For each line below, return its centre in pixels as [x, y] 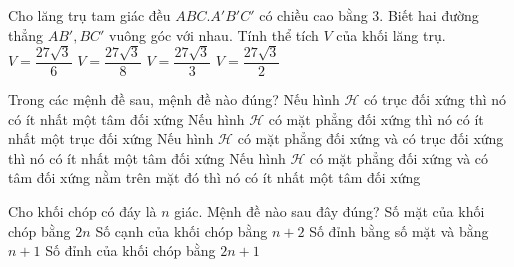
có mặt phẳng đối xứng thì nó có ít [376, 118]
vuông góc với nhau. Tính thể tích [214, 34]
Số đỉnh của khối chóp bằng [130, 250]
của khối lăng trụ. [391, 34]
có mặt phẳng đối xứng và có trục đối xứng [370, 138]
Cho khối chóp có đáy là [82, 211]
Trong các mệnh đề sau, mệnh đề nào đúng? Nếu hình [174, 99]
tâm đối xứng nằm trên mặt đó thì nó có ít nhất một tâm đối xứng [214, 177]
